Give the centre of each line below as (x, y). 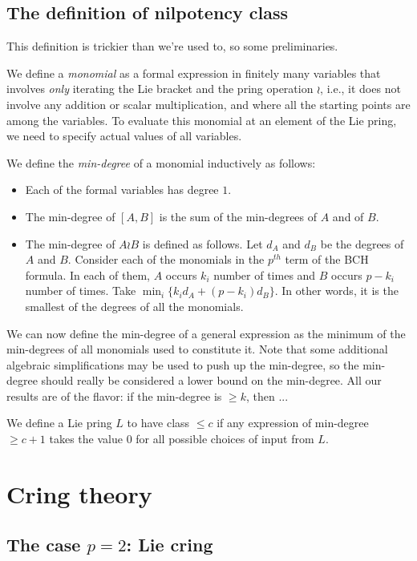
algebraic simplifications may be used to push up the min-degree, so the (183, 364)
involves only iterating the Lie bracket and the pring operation (160, 89)
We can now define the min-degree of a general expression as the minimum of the (206, 333)
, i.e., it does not (360, 89)
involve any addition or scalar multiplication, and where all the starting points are (208, 104)
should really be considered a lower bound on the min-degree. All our (211, 380)
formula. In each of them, (88, 274)
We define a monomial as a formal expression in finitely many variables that (194, 73)
